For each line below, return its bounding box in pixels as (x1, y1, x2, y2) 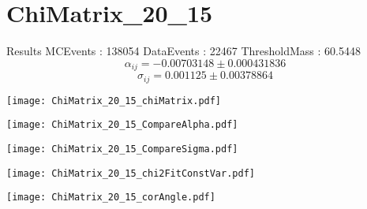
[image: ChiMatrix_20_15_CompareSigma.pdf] (6, 143, 238, 155)
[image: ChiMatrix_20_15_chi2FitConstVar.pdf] (6, 167, 255, 179)
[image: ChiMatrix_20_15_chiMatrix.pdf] (6, 95, 222, 106)
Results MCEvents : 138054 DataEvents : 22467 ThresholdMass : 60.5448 (6, 43, 361, 59)
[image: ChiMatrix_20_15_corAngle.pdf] (6, 192, 215, 203)
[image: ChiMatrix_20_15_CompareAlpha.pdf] (6, 119, 238, 131)
